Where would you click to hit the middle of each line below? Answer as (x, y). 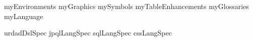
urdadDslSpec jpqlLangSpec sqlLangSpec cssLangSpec (88, 33)
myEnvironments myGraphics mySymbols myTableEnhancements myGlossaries (126, 6)
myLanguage (24, 16)
